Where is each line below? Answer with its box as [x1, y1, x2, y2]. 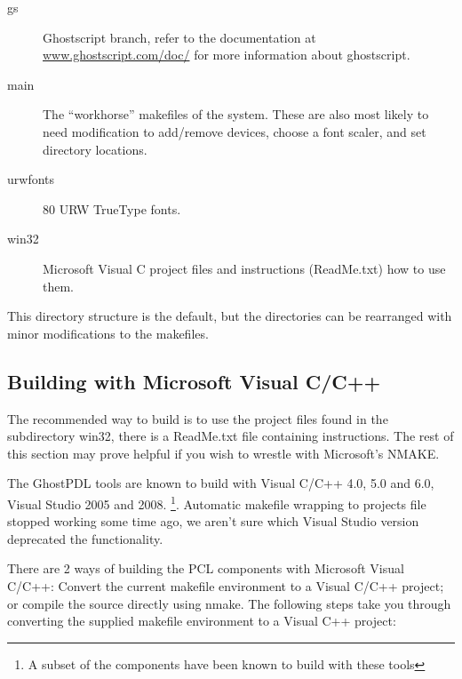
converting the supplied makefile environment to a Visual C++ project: [7, 611, 396, 630]
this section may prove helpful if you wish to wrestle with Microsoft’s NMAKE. [7, 443, 440, 462]
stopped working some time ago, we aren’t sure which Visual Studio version [7, 512, 419, 531]
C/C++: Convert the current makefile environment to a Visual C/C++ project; [7, 576, 444, 595]
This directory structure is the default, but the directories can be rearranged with [7, 307, 452, 325]
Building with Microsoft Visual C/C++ [7, 367, 381, 395]
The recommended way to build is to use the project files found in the [7, 409, 388, 427]
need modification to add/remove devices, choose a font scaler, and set [43, 122, 426, 140]
